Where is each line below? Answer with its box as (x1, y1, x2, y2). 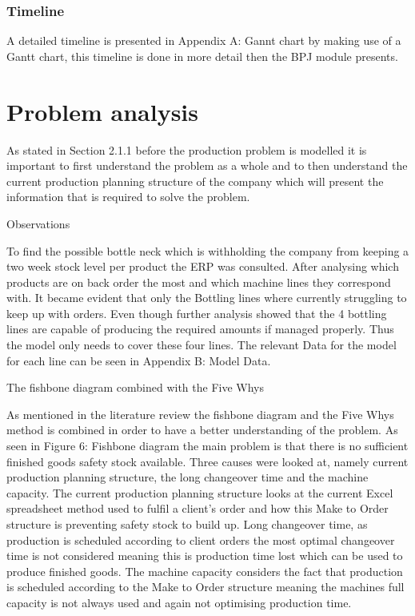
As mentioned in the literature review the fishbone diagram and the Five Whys (6, 405, 394, 422)
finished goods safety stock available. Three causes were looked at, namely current (6, 453, 409, 469)
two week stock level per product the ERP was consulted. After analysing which (6, 258, 399, 275)
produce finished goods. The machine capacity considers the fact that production (6, 562, 403, 579)
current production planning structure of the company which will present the (6, 172, 384, 189)
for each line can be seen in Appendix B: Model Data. (6, 352, 271, 368)
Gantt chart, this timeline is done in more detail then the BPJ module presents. (6, 47, 398, 64)
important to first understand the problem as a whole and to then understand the (6, 157, 408, 174)
